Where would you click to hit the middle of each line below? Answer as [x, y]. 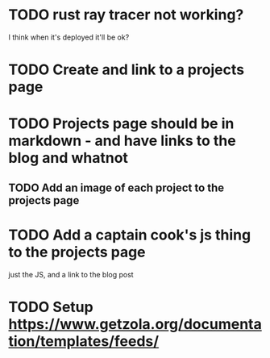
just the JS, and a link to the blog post [71, 274]
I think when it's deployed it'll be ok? [69, 37]
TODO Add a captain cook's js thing [130, 235]
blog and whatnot [69, 158]
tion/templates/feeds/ [84, 341]
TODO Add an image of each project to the [116, 187]
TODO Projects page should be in [121, 124]
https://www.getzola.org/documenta [135, 324]
